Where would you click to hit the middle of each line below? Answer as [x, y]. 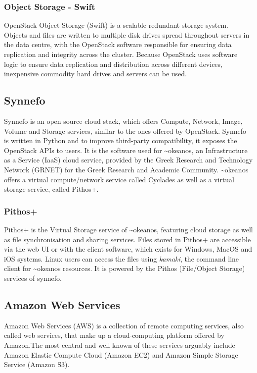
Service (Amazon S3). [37, 364]
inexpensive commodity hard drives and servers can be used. [95, 74]
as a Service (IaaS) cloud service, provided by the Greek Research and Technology [128, 160]
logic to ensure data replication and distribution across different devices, [113, 64]
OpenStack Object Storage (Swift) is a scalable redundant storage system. [116, 25]
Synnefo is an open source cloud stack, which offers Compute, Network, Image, [123, 121]
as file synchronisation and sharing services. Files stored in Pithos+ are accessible [128, 239]
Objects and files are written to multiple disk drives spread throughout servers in [127, 34]
